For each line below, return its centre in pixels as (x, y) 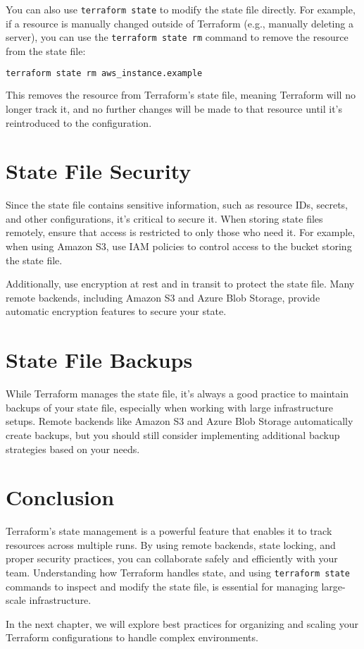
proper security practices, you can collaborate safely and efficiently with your (172, 558)
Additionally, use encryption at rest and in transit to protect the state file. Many (180, 284)
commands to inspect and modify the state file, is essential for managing (162, 586)
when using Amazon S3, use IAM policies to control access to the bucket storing (179, 246)
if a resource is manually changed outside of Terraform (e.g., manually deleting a (180, 23)
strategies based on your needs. (73, 449)
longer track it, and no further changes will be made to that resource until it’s (174, 108)
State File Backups (99, 360)
